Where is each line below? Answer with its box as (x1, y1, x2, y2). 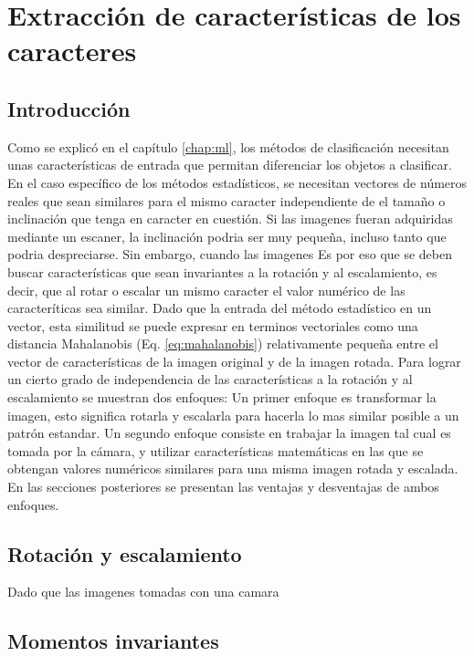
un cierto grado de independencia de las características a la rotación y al (7, 370, 413, 389)
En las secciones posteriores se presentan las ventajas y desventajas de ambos (7, 477, 439, 496)
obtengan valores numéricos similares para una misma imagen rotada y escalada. (7, 459, 458, 478)
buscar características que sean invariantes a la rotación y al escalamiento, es (7, 262, 437, 281)
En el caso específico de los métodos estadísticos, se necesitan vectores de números (7, 172, 468, 192)
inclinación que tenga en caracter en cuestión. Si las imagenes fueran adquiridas (7, 209, 453, 228)
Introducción (7, 94, 131, 122)
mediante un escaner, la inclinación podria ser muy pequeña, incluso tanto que (7, 226, 447, 245)
